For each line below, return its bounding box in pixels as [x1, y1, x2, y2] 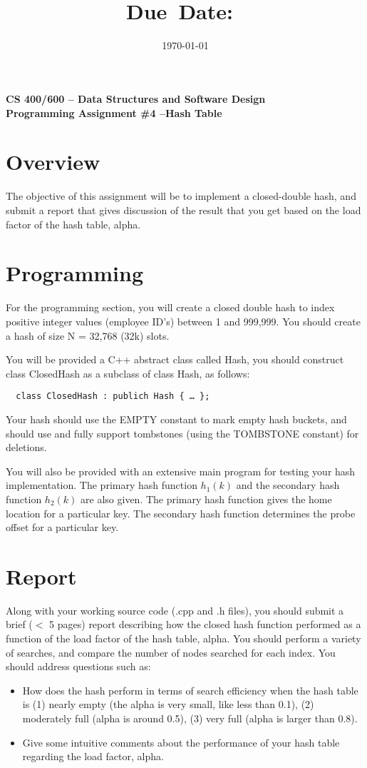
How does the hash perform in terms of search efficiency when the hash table [22, 682, 358, 697]
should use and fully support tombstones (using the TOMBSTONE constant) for [6, 425, 359, 440]
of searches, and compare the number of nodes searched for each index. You [6, 645, 336, 660]
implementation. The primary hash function [6, 478, 197, 492]
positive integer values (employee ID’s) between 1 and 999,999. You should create [6, 313, 361, 328]
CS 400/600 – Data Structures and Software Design [6, 91, 266, 106]
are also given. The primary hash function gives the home [81, 491, 332, 506]
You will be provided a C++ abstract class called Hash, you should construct [6, 352, 344, 367]
